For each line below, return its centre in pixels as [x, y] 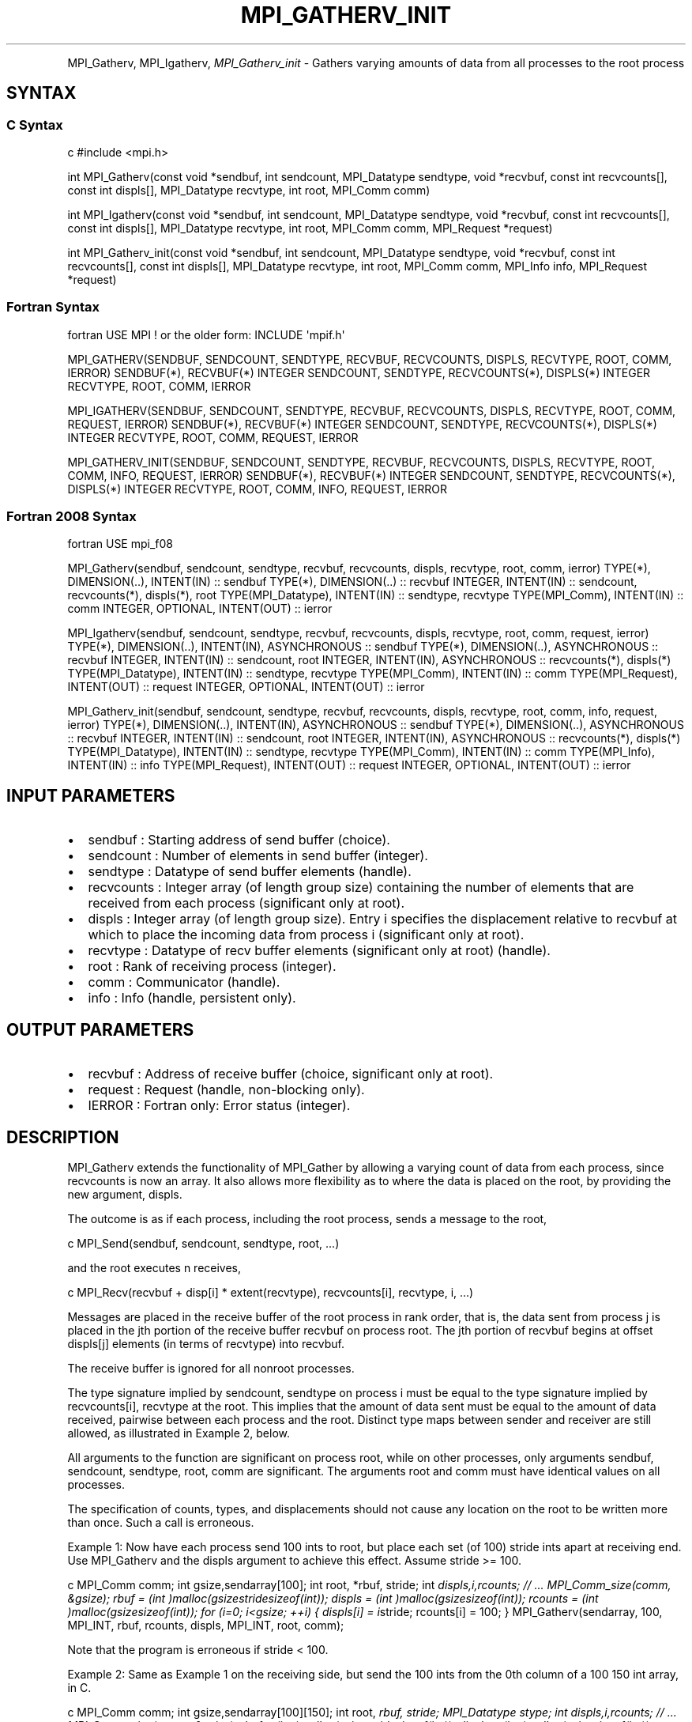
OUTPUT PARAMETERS [100, 1029]
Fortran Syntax [53, 307]
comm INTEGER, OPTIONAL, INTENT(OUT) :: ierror [200, 609]
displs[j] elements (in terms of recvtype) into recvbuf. [206, 1344]
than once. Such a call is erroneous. [161, 1522]
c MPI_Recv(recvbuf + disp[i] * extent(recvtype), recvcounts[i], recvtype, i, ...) [271, 1292]
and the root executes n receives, [154, 1268]
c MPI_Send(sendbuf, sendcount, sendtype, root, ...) [203, 1243]
